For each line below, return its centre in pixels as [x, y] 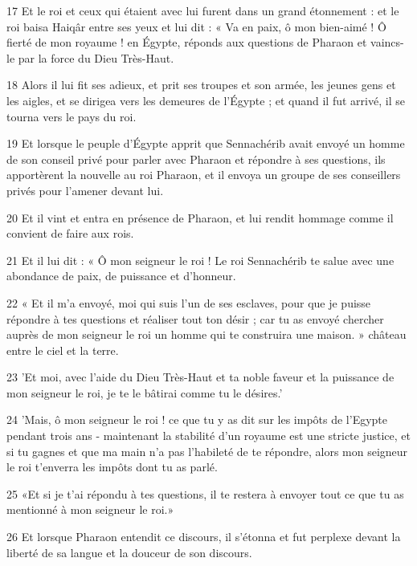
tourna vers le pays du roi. [72, 116]
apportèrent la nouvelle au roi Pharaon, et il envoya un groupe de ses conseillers [204, 175]
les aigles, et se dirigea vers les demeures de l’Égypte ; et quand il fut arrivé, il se [206, 100]
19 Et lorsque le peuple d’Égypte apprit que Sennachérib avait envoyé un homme [206, 143]
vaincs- [387, 42]
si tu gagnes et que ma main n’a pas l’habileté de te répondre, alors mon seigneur [207, 451]
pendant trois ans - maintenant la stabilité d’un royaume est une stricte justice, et [209, 436]
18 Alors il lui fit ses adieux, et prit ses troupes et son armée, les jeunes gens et [201, 85]
